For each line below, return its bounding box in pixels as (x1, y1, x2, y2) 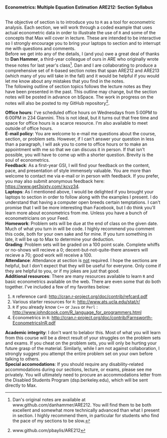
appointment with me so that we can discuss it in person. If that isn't (5, 147, 145, 153)
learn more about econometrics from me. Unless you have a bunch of (5, 210, 148, 216)
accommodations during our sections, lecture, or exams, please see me (5, 366, 152, 372)
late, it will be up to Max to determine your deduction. (5, 236, 114, 243)
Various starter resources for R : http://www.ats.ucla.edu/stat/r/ (12, 299, 140, 305)
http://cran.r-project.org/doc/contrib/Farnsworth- (51, 315, 153, 321)
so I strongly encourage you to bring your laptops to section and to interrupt (5, 40, 161, 46)
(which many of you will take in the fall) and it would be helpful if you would (5, 73, 160, 79)
